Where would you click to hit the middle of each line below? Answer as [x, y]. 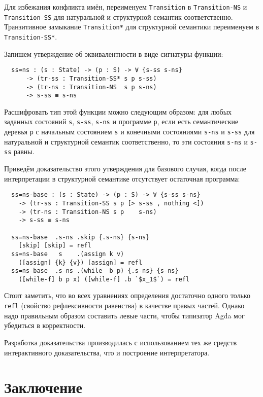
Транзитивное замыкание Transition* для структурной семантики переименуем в [132, 27]
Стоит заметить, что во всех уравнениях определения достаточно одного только [127, 295]
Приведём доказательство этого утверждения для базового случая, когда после [125, 169]
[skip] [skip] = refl [55, 246]
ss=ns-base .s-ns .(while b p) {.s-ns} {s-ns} [95, 271]
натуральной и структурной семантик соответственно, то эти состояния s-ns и [126, 141]
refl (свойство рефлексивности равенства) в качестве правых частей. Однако [124, 305]
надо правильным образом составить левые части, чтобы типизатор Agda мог [124, 315]
